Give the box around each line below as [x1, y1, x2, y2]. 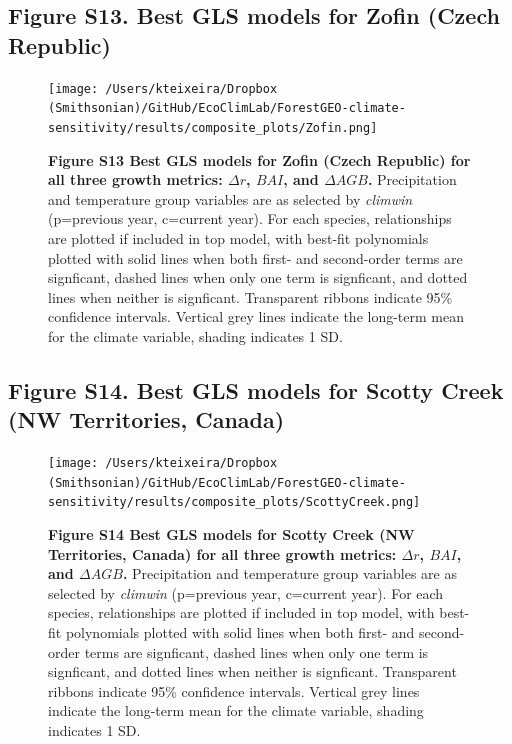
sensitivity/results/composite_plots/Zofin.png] [48, 120, 378, 135]
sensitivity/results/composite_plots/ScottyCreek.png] [48, 495, 421, 510]
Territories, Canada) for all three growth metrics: [48, 543, 397, 564]
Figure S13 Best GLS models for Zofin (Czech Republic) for [48, 149, 471, 170]
